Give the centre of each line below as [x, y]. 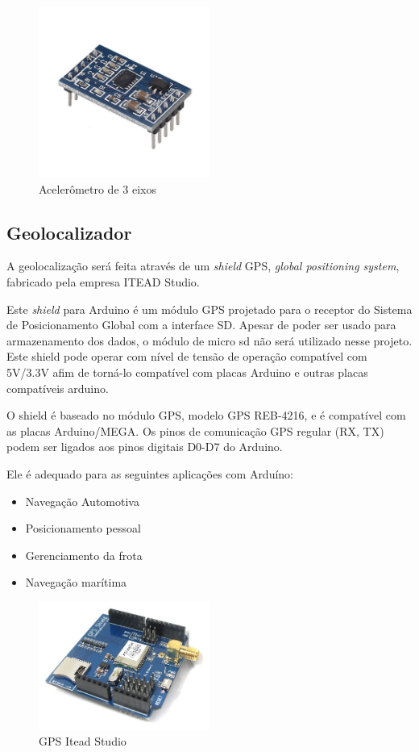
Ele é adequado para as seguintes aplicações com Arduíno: [150, 473]
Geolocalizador [69, 232]
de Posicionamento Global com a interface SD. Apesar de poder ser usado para [201, 325]
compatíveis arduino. [58, 388]
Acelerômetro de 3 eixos [97, 188]
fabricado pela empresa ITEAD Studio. [103, 281]
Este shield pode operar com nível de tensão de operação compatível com [187, 356]
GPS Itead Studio [83, 741]
